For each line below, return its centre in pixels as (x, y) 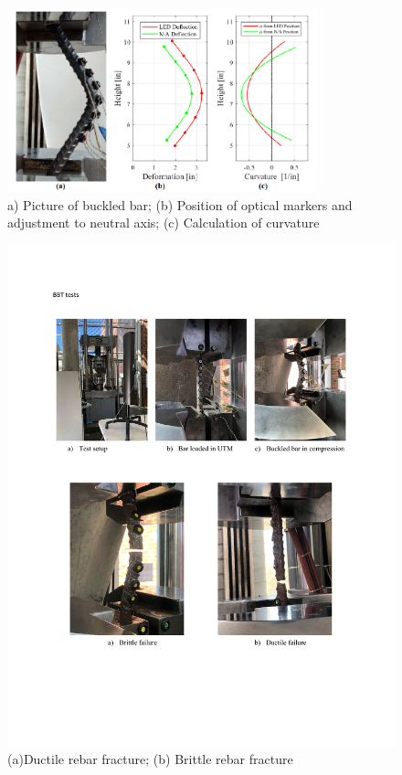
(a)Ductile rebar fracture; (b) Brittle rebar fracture (150, 759)
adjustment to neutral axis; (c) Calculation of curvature (164, 223)
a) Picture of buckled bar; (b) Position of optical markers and (180, 204)
